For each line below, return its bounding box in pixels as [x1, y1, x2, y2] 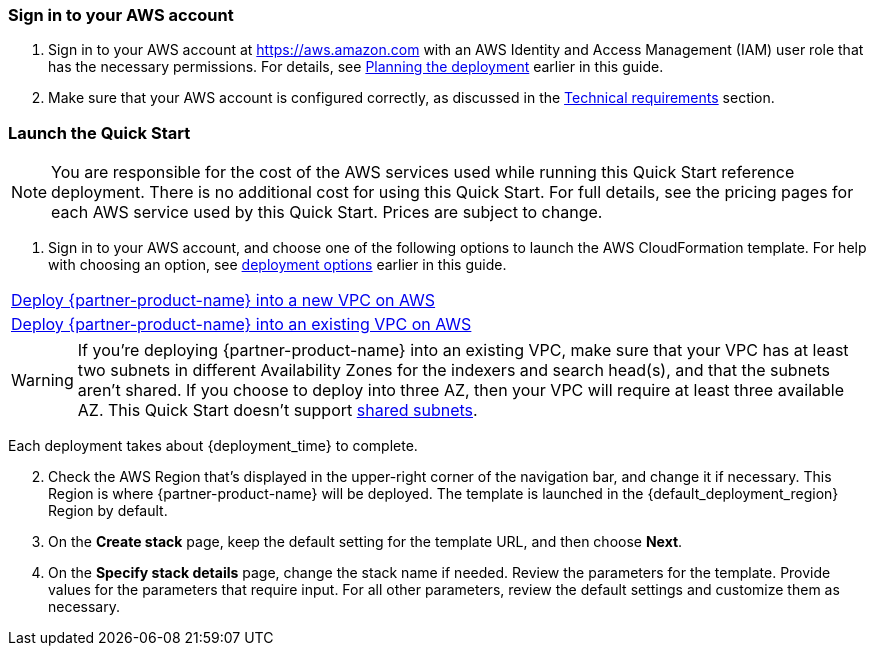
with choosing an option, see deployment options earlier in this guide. [48, 256, 507, 274]
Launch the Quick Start [8, 122, 191, 143]
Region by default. [48, 502, 168, 520]
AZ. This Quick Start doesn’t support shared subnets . [77, 400, 478, 421]
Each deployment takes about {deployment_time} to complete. [8, 437, 418, 455]
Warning [11, 370, 74, 391]
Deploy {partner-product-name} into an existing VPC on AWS [11, 314, 472, 335]
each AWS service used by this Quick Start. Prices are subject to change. [51, 202, 603, 223]
